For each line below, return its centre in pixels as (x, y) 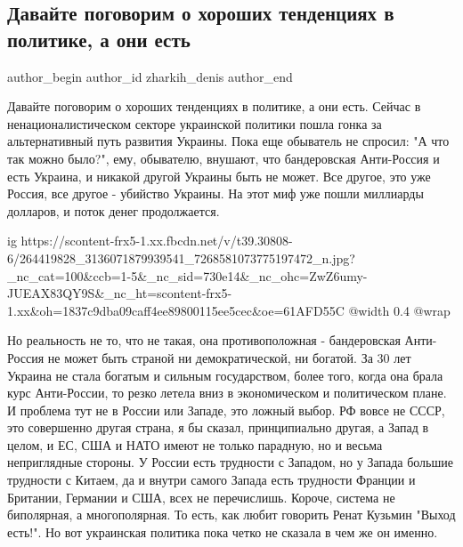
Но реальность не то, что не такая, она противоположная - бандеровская (204, 340)
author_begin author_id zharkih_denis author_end (150, 76)
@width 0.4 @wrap (399, 310)
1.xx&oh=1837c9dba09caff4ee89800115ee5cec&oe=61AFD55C (176, 310)
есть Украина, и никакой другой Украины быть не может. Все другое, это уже (219, 176)
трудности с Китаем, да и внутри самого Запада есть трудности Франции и (211, 480)
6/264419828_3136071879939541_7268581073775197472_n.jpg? (181, 257)
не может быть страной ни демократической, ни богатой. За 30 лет (229, 357)
